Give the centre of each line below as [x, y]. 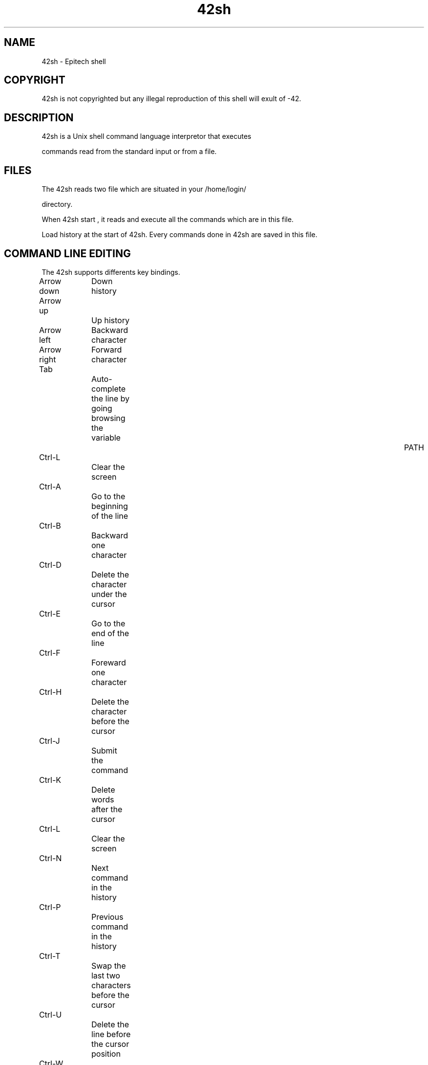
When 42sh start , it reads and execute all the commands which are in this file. [168, 220]
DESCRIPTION [39, 117]
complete [108, 388]
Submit [104, 750]
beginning [109, 506]
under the [109, 594]
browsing [108, 418]
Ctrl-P [50, 907]
